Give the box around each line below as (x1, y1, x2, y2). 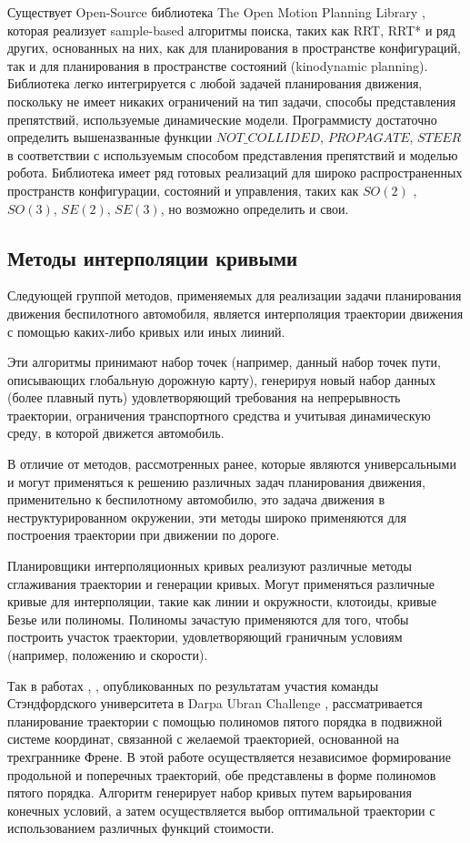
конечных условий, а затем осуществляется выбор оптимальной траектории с (7, 800, 435, 819)
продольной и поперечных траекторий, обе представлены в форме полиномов (7, 765, 436, 784)
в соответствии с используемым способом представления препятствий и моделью (7, 145, 458, 164)
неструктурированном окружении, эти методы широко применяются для (7, 507, 406, 526)
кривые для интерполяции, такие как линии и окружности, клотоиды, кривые (7, 592, 437, 611)
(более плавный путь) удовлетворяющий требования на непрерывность (7, 388, 401, 407)
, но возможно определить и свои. (160, 198, 349, 218)
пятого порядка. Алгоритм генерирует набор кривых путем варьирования (7, 783, 412, 802)
